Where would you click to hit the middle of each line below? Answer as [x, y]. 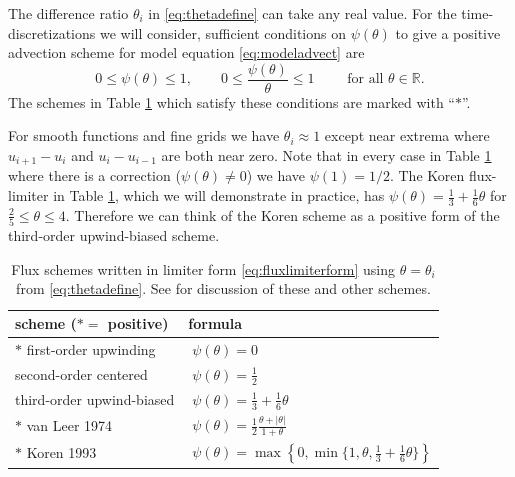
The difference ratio [68, 13]
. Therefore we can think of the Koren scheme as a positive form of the [282, 214]
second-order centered [81, 373]
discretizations [52, 32]
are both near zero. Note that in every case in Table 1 [326, 155]
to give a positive [448, 32]
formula [215, 323]
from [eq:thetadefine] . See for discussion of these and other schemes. [223, 288]
